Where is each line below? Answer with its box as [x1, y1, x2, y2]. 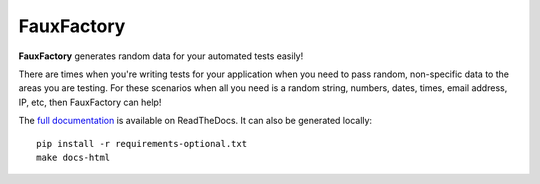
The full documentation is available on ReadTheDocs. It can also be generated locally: [18, 115, 373, 127]
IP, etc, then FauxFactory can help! [18, 96, 162, 108]
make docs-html [36, 151, 111, 163]
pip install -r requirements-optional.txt [36, 138, 248, 149]
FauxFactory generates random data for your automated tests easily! [18, 50, 304, 62]
